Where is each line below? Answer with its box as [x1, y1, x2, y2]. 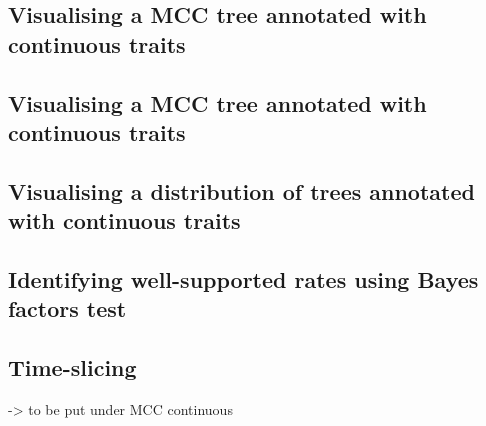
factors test [8, 293, 127, 324]
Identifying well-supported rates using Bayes [8, 263, 479, 294]
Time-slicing [8, 352, 137, 383]
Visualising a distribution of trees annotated [8, 175, 475, 206]
